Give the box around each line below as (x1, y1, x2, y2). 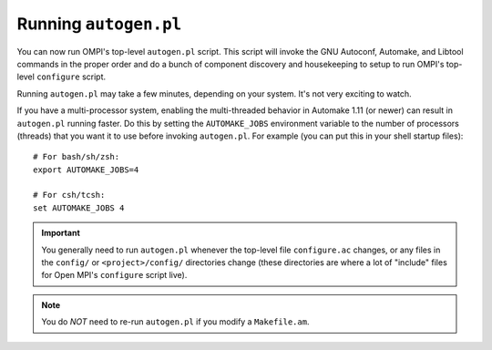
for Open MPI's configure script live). (41, 270, 188, 281)
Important (41, 228, 81, 239)
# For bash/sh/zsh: (33, 151, 120, 162)
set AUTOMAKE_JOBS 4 (33, 202, 125, 213)
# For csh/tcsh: (33, 190, 106, 201)
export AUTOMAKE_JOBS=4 (33, 164, 139, 175)
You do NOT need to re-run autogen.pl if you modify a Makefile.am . (41, 316, 310, 327)
